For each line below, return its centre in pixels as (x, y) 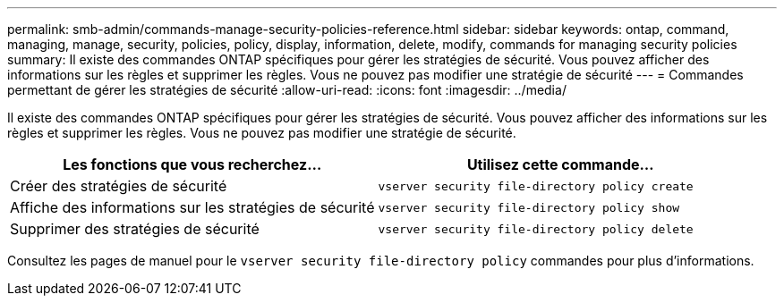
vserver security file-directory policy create (536, 186)
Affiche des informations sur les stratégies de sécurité (192, 207)
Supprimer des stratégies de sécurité (135, 229)
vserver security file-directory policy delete (536, 229)
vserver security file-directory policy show (529, 207)
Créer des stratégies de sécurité (119, 186)
